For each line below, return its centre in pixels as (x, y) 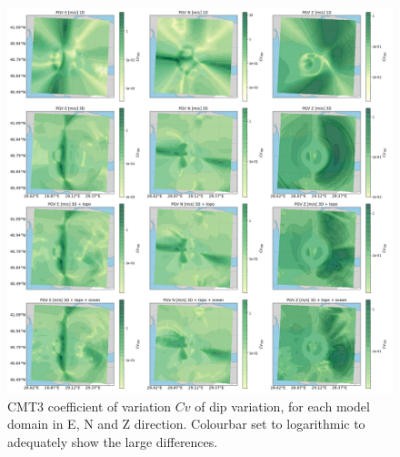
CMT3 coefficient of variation (90, 406)
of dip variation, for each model (282, 406)
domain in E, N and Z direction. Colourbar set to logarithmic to (186, 424)
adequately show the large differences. (113, 441)
